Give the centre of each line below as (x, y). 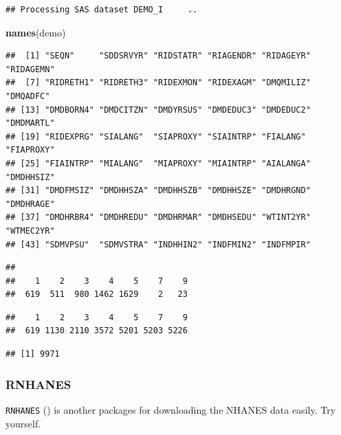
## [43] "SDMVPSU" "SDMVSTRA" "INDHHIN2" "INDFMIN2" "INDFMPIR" (158, 244)
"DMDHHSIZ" (30, 177)
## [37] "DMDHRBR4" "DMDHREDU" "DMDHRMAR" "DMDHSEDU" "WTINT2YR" (158, 217)
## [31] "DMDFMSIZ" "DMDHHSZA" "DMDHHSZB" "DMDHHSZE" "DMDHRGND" (158, 191)
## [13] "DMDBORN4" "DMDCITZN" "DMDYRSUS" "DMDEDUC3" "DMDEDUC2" (158, 110)
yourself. (23, 423)
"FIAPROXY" (30, 150)
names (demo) (36, 32)
